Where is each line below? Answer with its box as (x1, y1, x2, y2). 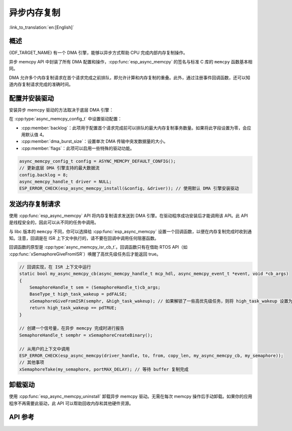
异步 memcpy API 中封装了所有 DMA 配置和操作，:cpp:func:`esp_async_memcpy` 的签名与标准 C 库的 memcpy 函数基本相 (9, 59, 253, 64)
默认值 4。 (25, 132, 47, 137)
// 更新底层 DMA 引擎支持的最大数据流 (19, 165, 100, 171)
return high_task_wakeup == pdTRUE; (29, 305, 117, 311)
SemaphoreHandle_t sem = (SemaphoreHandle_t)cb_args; (29, 285, 161, 290)
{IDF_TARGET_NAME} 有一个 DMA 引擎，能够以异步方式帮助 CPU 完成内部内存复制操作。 (9, 50, 188, 56)
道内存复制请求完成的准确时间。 (9, 81, 73, 87)
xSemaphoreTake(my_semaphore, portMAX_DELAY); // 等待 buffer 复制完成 (19, 366, 189, 372)
